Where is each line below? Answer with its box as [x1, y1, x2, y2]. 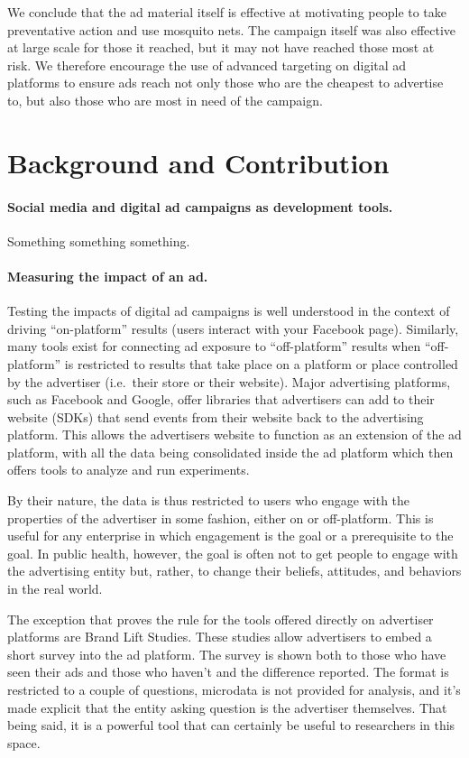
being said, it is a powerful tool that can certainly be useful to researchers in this [7, 716, 455, 735]
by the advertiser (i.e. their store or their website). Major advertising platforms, [7, 372, 451, 391]
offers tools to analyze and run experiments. [7, 460, 250, 479]
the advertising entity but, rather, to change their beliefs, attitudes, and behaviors [7, 561, 462, 580]
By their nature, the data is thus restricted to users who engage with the [7, 491, 410, 510]
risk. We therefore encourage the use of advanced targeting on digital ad [7, 55, 407, 74]
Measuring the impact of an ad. [7, 266, 208, 285]
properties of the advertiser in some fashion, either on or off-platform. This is [7, 508, 434, 527]
